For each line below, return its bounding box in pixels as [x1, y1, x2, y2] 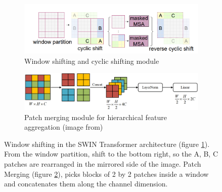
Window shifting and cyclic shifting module [24, 55, 159, 66]
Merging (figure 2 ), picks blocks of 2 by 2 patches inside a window [4, 168, 209, 179]
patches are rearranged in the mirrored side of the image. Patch [4, 159, 201, 169]
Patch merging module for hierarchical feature [24, 111, 167, 122]
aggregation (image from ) [24, 122, 103, 132]
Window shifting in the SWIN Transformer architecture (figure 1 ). [4, 138, 210, 149]
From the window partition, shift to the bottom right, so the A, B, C [4, 148, 218, 159]
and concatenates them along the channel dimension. [4, 178, 168, 189]
